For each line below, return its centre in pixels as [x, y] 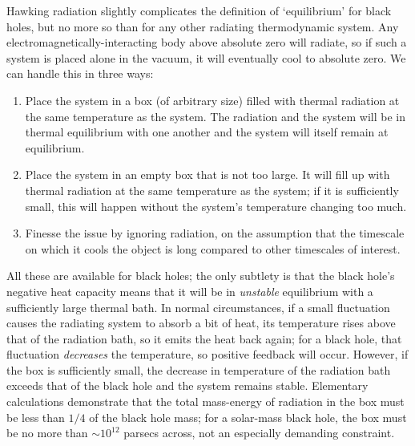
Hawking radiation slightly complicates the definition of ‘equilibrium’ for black [199, 10]
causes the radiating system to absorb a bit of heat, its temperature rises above [201, 323]
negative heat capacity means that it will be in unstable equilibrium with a [190, 291]
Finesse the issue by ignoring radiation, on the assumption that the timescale [215, 233]
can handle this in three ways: [80, 73]
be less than [36, 417]
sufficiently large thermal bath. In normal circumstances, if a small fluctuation [198, 307]
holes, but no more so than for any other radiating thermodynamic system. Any [203, 26]
